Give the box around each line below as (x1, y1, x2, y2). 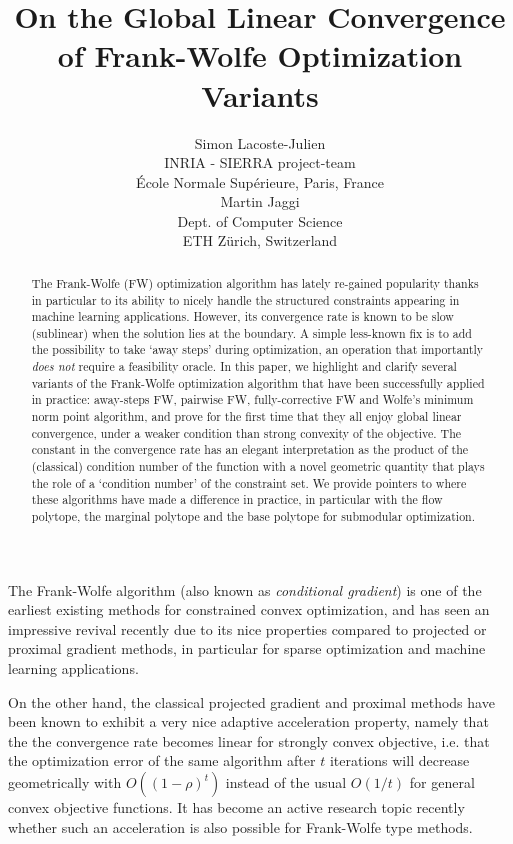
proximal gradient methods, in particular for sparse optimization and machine (8, 638, 486, 659)
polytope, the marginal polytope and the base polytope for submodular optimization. (31, 508, 476, 525)
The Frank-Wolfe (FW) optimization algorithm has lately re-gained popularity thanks (31, 274, 479, 291)
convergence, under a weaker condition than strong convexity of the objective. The (31, 424, 462, 441)
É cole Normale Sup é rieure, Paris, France (136, 171, 384, 192)
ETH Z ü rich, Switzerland (182, 230, 338, 251)
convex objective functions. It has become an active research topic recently (8, 797, 465, 818)
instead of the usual (225, 772, 347, 793)
